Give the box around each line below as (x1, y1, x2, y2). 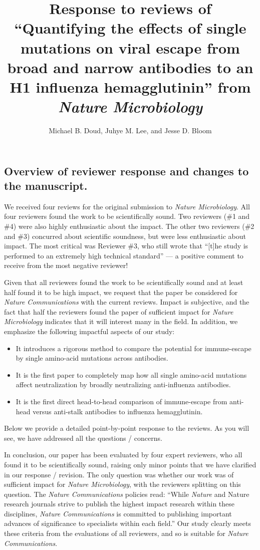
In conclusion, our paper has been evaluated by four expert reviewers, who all (4, 449, 242, 460)
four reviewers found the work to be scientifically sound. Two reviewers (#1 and (4, 211, 250, 221)
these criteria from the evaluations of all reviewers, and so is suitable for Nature (4, 528, 248, 538)
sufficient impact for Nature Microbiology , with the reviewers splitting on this (4, 479, 241, 489)
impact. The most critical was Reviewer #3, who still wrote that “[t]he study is (4, 240, 248, 251)
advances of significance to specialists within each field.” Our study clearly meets (4, 518, 251, 528)
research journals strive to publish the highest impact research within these (4, 498, 235, 509)
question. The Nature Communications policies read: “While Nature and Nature (4, 488, 249, 499)
